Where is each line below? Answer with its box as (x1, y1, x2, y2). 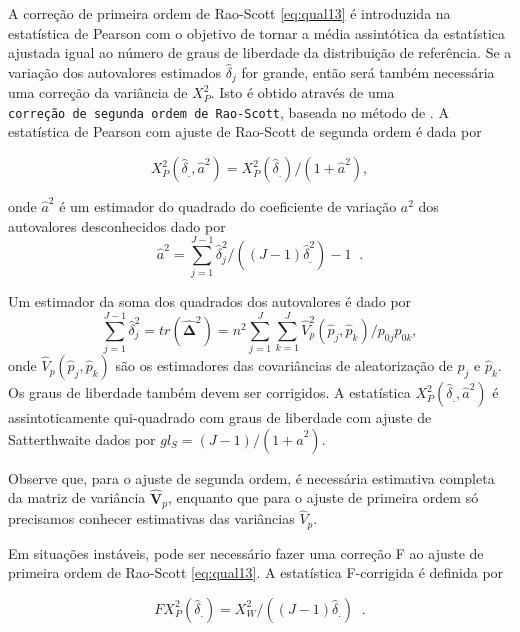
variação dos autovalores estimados (8, 61, 222, 82)
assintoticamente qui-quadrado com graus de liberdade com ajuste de (8, 407, 432, 428)
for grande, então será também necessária (241, 61, 495, 82)
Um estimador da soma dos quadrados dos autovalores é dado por (8, 291, 412, 312)
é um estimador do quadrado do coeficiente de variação (59, 196, 397, 217)
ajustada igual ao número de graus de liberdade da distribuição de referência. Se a (8, 42, 512, 63)
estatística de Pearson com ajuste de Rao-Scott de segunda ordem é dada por (8, 121, 482, 142)
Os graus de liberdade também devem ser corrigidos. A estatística (8, 382, 411, 403)
